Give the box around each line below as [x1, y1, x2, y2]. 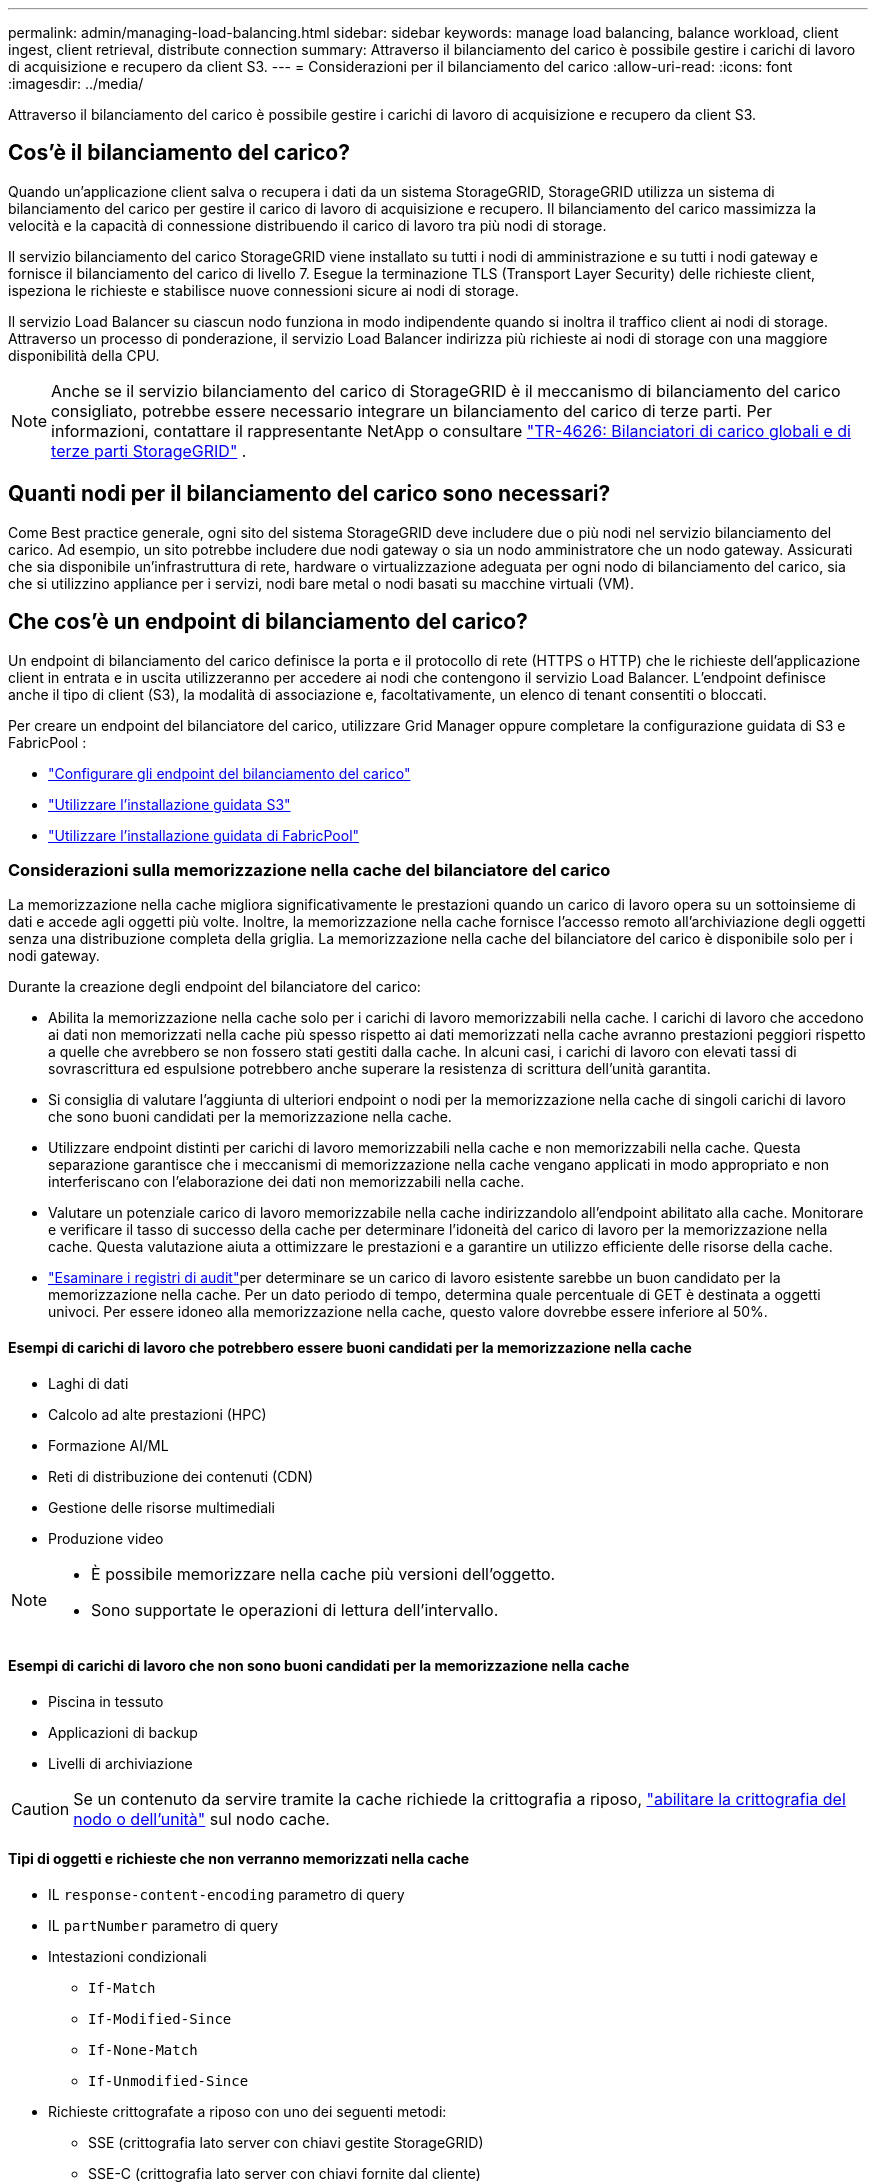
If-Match [88, 1979, 156, 1996]
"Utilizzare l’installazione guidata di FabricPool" [48, 826, 360, 844]
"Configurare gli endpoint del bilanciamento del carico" [48, 764, 411, 782]
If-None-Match [88, 2041, 198, 2058]
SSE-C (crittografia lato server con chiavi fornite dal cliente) [88, 2164, 481, 2182]
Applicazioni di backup [48, 1723, 198, 1741]
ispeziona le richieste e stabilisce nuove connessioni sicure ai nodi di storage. [8, 281, 519, 299]
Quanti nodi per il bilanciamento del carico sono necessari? [8, 481, 611, 507]
